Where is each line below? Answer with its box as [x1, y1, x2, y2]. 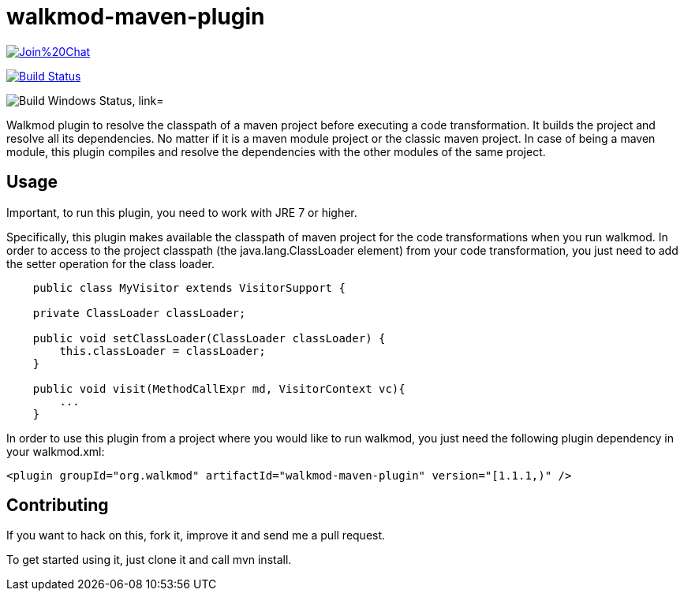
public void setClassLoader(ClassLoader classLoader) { [32, 331, 386, 345]
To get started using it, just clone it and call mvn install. [6, 553, 292, 567]
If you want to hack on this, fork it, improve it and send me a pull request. [6, 528, 386, 543]
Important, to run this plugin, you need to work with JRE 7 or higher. [6, 205, 357, 219]
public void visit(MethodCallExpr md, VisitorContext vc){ [32, 382, 406, 395]
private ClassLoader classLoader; [32, 306, 246, 319]
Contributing [6, 495, 109, 516]
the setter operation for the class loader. [6, 256, 215, 271]
